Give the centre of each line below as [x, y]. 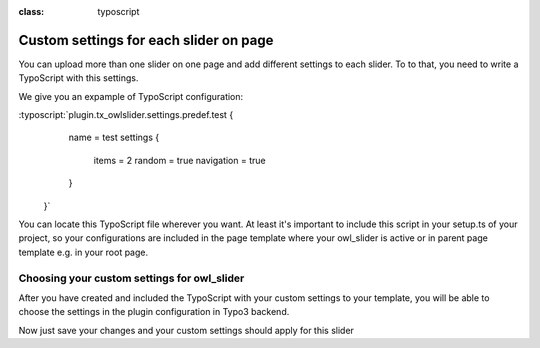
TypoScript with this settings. [78, 78]
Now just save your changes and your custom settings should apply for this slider [186, 330]
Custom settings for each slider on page [146, 40]
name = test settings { [114, 137]
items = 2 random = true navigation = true [179, 160]
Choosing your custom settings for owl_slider [131, 278]
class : [31, 11]
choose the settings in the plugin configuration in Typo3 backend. [154, 312]
